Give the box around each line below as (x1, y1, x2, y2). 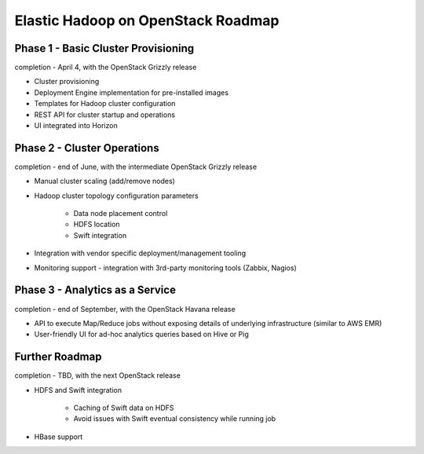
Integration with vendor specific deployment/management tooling (34, 248, 247, 258)
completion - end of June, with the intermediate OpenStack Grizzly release (14, 162, 258, 171)
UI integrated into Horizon (34, 121, 118, 130)
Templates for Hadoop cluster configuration (34, 99, 176, 108)
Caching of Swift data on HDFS (73, 403, 174, 412)
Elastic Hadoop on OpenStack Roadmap (14, 12, 280, 29)
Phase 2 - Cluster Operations (14, 141, 160, 155)
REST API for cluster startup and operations (34, 110, 176, 119)
